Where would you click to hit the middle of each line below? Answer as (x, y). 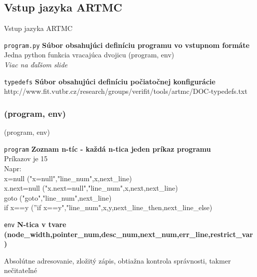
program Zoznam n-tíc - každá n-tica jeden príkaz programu (108, 148)
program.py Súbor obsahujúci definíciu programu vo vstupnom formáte (127, 45)
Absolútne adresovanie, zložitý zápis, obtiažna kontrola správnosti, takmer (118, 260)
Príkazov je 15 (26, 158)
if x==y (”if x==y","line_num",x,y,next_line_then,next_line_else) (108, 207)
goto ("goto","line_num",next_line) (58, 197)
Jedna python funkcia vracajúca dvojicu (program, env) (89, 55)
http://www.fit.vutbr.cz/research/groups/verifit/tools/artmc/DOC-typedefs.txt (126, 91)
